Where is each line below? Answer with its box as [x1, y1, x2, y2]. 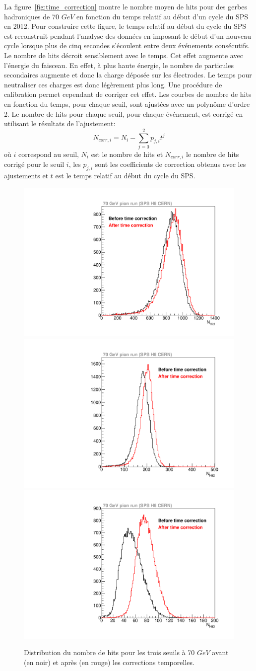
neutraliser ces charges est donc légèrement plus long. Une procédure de [4, 79, 222, 89]
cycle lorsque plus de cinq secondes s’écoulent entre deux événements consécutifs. [4, 40, 250, 51]
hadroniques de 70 [4, 11, 59, 21]
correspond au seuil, [18, 149, 79, 159]
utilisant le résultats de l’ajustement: [4, 118, 116, 129]
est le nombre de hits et [91, 149, 163, 159]
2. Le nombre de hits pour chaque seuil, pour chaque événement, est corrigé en [4, 108, 243, 119]
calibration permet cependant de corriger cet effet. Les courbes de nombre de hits [4, 89, 252, 99]
